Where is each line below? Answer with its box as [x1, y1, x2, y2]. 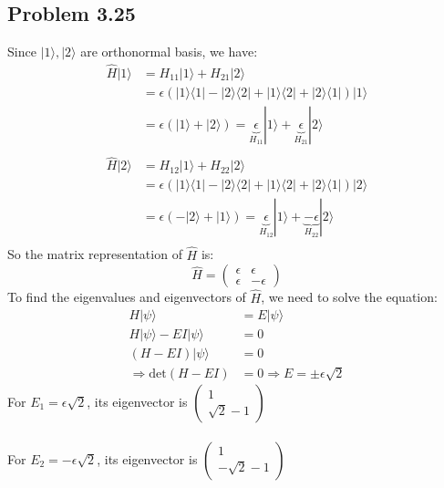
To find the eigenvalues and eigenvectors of [7, 287, 246, 306]
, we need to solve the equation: [261, 287, 438, 306]
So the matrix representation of [7, 244, 182, 264]
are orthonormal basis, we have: [80, 42, 258, 61]
